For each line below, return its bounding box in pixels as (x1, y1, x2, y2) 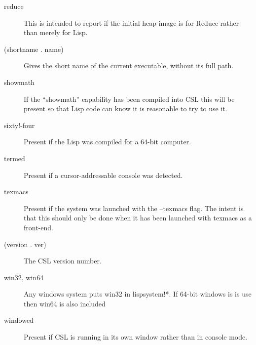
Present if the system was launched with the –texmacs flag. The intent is (24, 203, 244, 213)
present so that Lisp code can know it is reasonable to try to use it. (24, 103, 227, 114)
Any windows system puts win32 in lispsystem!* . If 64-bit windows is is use (24, 289, 252, 299)
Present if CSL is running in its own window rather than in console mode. (24, 332, 248, 342)
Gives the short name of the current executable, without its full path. (24, 60, 234, 71)
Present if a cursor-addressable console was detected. (24, 170, 183, 180)
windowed (4, 315, 34, 325)
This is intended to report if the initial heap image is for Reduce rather (24, 17, 239, 28)
